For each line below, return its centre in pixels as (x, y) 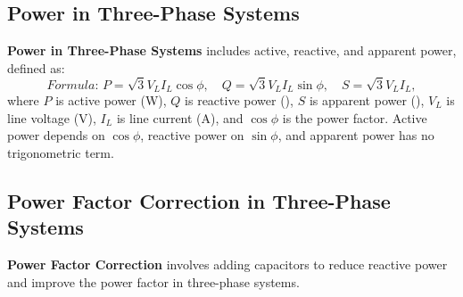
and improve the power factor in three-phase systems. (153, 281)
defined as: (36, 67)
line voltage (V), (52, 117)
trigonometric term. (61, 152)
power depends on (56, 135)
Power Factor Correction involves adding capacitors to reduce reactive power (227, 264)
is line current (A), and (180, 117)
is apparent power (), (367, 100)
